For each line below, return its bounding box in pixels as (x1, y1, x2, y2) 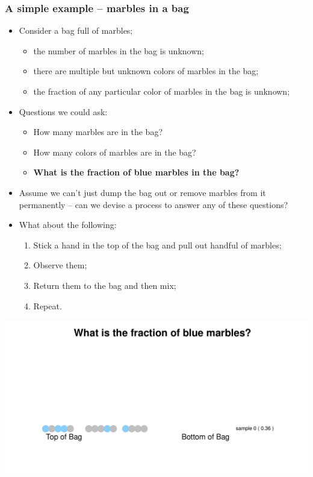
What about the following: (19, 218, 117, 231)
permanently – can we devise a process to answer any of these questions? (19, 198, 288, 210)
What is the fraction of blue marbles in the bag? (33, 166, 240, 178)
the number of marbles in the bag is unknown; (33, 44, 204, 57)
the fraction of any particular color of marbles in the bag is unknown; (33, 85, 290, 97)
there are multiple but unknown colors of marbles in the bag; (33, 65, 259, 77)
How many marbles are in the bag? (33, 125, 163, 138)
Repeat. (33, 299, 62, 312)
